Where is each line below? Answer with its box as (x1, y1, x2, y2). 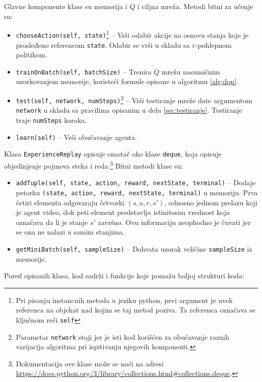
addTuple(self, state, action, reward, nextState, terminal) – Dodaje (16, 177, 256, 188)
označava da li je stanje (16, 216, 88, 227)
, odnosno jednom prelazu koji (164, 197, 257, 207)
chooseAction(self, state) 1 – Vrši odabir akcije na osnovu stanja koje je (16, 28, 249, 40)
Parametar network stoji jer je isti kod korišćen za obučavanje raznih (16, 331, 229, 342)
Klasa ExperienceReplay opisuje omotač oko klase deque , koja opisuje (4, 148, 222, 159)
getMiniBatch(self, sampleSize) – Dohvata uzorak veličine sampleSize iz (16, 243, 252, 254)
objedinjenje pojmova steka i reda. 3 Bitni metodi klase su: (4, 159, 183, 171)
